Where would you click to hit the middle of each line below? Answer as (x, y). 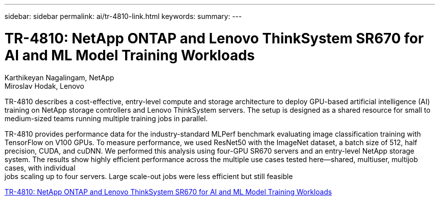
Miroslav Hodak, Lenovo (45, 86)
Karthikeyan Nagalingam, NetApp (59, 77)
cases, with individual (40, 168)
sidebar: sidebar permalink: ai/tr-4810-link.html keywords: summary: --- (123, 16)
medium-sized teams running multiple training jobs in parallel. (106, 118)
